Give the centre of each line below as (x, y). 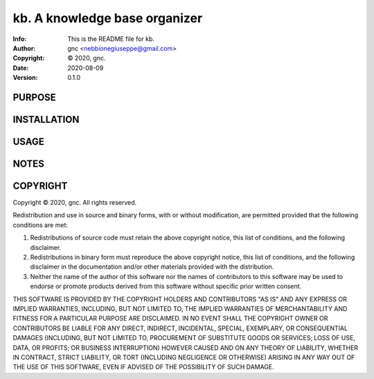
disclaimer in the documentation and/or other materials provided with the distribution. (152, 267)
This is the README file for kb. (111, 39)
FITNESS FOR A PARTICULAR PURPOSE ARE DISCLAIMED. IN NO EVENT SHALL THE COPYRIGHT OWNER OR (170, 319)
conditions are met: (41, 225)
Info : (20, 39)
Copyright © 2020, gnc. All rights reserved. (75, 203)
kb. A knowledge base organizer (108, 18)
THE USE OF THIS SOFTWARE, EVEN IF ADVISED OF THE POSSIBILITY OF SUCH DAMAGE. (144, 367)
